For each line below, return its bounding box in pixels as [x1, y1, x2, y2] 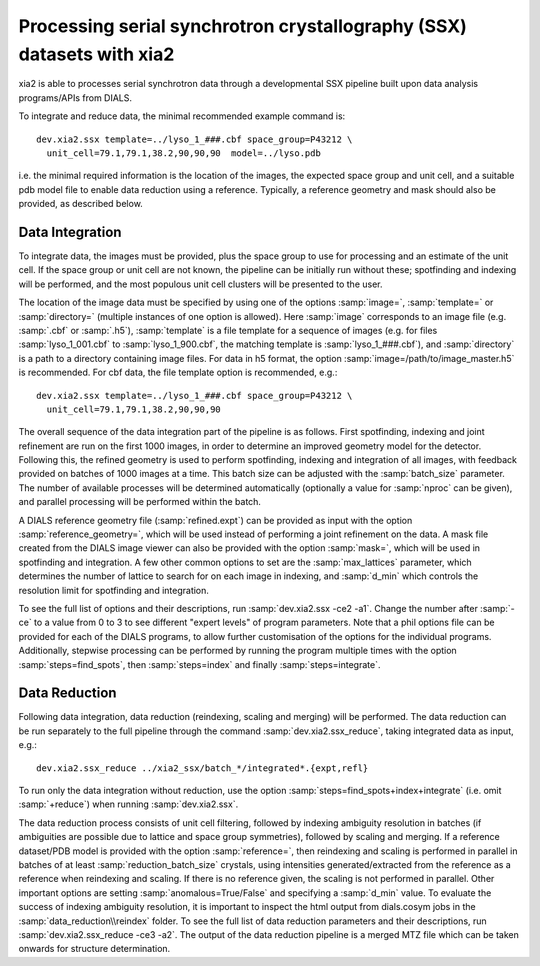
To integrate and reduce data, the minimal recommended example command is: [18, 110, 346, 122]
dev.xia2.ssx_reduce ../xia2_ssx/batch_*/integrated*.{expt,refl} [36, 762, 369, 774]
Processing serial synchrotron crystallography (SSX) [18, 15, 467, 37]
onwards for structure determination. [18, 943, 171, 955]
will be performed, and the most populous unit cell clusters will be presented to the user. [18, 278, 383, 290]
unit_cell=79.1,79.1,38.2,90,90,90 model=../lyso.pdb [46, 147, 322, 159]
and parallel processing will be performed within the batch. [18, 496, 262, 508]
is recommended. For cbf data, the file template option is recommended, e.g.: [18, 366, 338, 379]
